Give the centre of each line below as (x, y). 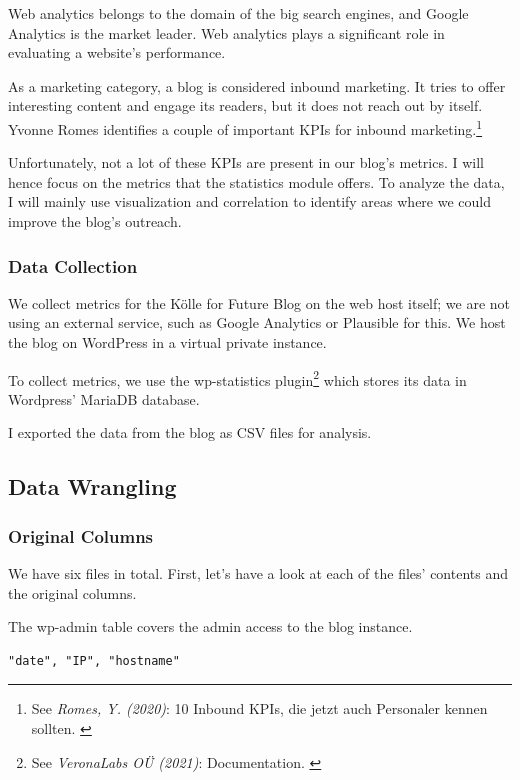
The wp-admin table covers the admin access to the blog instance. (210, 626)
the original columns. (72, 592)
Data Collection (73, 265)
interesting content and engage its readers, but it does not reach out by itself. (245, 105)
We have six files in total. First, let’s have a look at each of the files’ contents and (258, 573)
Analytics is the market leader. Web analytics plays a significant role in (226, 32)
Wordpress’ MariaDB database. (104, 398)
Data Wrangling (92, 486)
